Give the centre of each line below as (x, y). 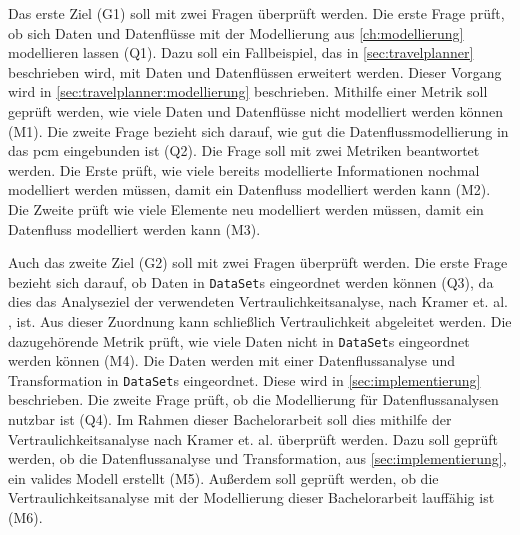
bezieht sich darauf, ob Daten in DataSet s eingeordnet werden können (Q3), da (251, 281)
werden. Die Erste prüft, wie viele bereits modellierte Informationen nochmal (244, 169)
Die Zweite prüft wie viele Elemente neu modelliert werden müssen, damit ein (246, 208)
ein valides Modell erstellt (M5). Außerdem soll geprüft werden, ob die (223, 477)
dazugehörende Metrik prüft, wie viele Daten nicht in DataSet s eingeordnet (239, 340)
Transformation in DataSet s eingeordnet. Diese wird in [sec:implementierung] (244, 379)
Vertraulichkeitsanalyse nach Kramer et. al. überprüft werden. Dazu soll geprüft (253, 438)
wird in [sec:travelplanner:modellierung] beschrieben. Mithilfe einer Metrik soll (248, 91)
